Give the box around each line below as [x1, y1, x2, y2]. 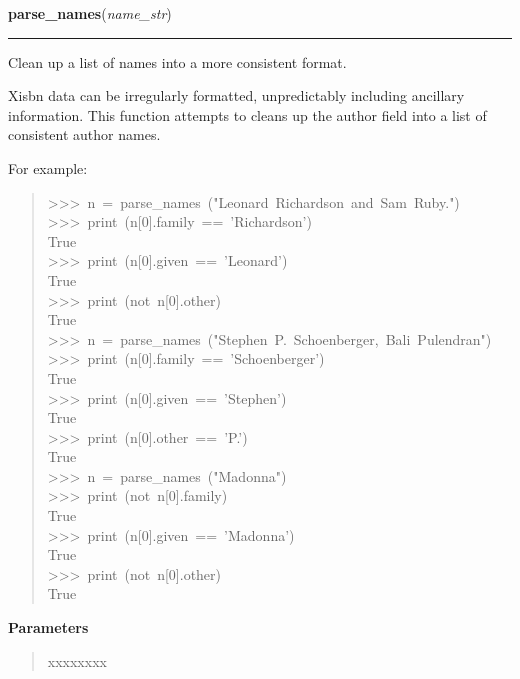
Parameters [8, 617, 89, 638]
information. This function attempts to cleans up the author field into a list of [8, 104, 487, 125]
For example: [8, 157, 88, 178]
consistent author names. [8, 124, 161, 145]
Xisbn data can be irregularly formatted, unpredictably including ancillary [8, 85, 465, 106]
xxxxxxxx [47, 650, 107, 671]
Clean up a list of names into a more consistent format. [8, 51, 347, 72]
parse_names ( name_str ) [8, 3, 172, 23]
